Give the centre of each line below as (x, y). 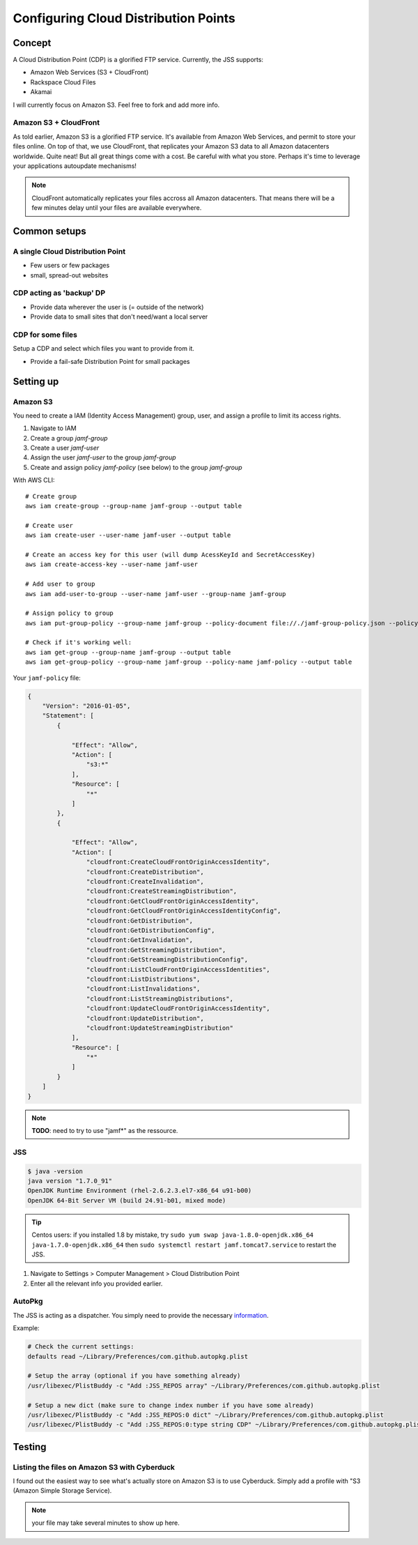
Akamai (41, 92)
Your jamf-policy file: (47, 678)
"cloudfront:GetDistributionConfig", (150, 930)
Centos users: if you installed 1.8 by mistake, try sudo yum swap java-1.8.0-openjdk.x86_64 (172, 1235)
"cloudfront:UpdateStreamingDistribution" (160, 1028)
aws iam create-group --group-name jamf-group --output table (134, 506)
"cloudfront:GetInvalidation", (139, 940)
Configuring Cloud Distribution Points (124, 18)
